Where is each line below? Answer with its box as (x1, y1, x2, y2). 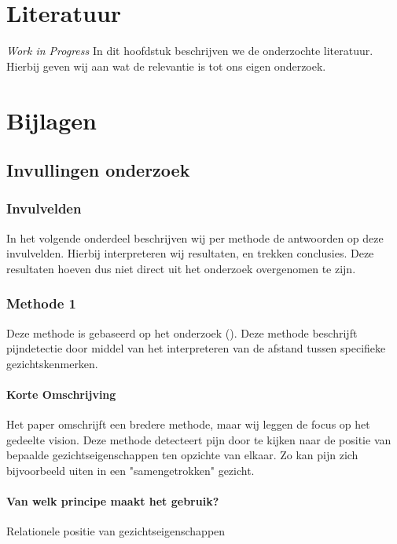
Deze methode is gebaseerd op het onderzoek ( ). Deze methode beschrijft (6, 324, 358, 341)
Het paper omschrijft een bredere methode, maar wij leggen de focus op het (6, 416, 370, 433)
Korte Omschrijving (6, 386, 116, 403)
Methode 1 (6, 294, 76, 313)
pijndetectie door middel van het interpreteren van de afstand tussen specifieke (6, 340, 386, 356)
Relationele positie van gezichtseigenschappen (6, 523, 226, 539)
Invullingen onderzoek (6, 158, 190, 182)
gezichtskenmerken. (6, 355, 98, 371)
